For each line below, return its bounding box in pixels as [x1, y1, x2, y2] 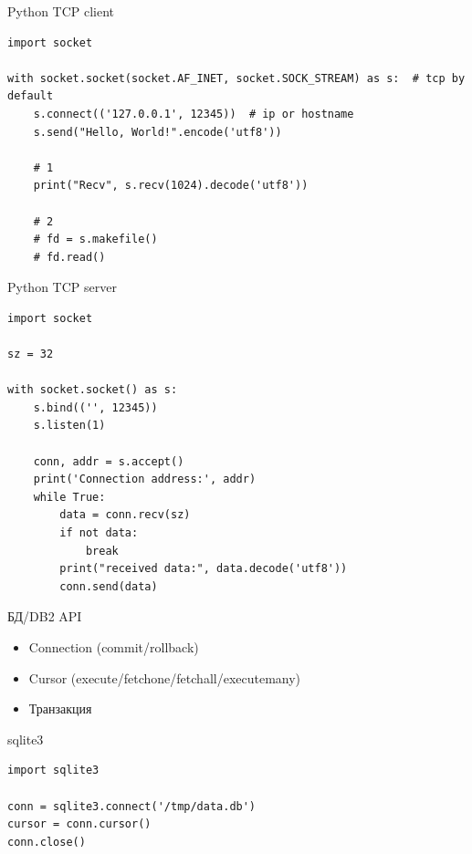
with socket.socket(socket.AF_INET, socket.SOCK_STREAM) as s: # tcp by [7, 71, 466, 85]
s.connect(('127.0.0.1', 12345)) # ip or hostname [33, 107, 354, 120]
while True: [33, 490, 106, 504]
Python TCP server [7, 277, 117, 297]
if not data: [59, 526, 139, 540]
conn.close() [7, 835, 86, 849]
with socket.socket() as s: [7, 383, 178, 397]
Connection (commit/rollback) [28, 638, 199, 656]
